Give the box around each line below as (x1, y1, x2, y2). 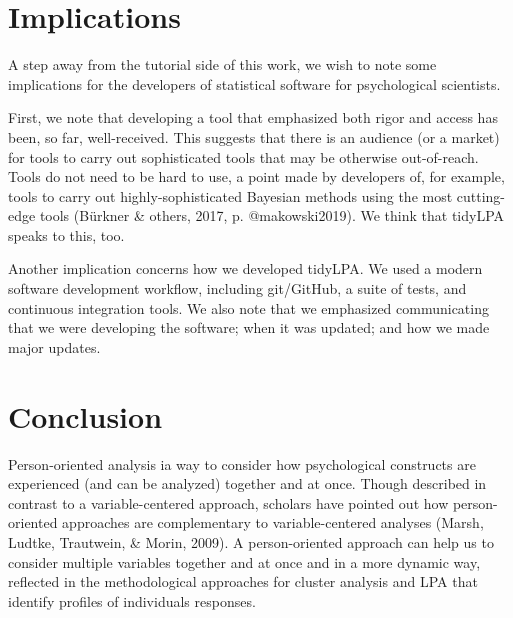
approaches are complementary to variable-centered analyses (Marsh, (62, 512, 484, 533)
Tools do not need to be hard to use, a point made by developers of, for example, (8, 166, 505, 187)
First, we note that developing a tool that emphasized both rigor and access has (8, 107, 498, 128)
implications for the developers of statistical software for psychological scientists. (8, 73, 501, 94)
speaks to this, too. (8, 224, 125, 245)
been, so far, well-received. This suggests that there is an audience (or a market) (8, 126, 500, 147)
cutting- (456, 185, 506, 206)
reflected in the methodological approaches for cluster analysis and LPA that (8, 571, 478, 592)
